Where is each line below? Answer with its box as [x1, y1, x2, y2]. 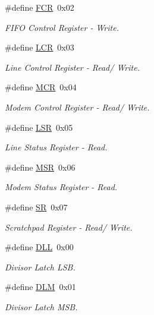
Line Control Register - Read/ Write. [5, 61, 140, 73]
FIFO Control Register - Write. [5, 21, 119, 33]
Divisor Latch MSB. [5, 300, 78, 313]
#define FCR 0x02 [5, 1, 74, 13]
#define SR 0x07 [5, 200, 68, 213]
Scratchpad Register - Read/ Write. [5, 220, 133, 233]
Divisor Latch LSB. [5, 260, 76, 273]
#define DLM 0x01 [5, 281, 76, 293]
